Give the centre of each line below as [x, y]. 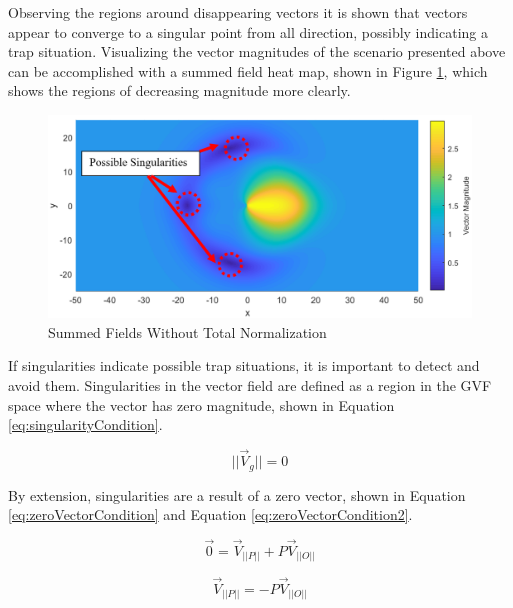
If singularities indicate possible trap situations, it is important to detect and [244, 365]
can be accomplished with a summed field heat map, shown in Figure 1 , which [248, 70]
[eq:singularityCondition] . [85, 424]
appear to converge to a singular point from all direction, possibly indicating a [248, 31]
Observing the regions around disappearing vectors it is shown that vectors [238, 12]
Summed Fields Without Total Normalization [187, 331]
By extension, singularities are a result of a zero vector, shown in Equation [237, 494]
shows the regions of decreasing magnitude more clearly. [179, 90]
